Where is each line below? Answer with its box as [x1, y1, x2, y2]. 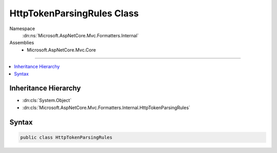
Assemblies [9, 40, 34, 46]
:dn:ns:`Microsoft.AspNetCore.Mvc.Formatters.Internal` [22, 32, 139, 38]
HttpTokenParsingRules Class [9, 8, 139, 19]
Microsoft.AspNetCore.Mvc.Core [27, 46, 96, 53]
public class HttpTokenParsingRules [20, 134, 113, 140]
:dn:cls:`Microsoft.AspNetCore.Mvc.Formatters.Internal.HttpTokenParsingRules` [22, 105, 191, 111]
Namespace [9, 25, 35, 32]
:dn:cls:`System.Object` [22, 97, 72, 104]
